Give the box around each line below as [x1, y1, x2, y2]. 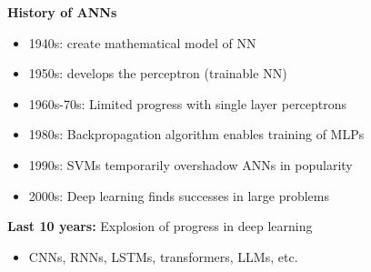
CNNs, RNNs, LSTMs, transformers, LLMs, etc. [28, 247, 298, 266]
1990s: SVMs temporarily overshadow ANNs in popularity [28, 155, 353, 174]
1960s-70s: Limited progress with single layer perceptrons [28, 94, 347, 113]
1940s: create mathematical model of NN [28, 33, 256, 52]
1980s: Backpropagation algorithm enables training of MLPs [28, 125, 365, 144]
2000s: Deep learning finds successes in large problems [28, 186, 329, 205]
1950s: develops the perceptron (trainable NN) [28, 64, 287, 83]
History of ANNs [7, 3, 117, 21]
